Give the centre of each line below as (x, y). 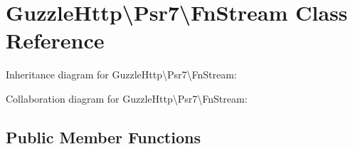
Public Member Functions (103, 137)
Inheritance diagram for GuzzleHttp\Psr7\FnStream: (121, 74)
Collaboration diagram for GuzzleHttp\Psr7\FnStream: (127, 98)
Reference (55, 40)
